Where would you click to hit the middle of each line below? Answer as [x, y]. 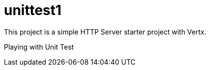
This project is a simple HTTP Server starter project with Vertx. [105, 32]
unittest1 [33, 10]
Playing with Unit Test [39, 47]
